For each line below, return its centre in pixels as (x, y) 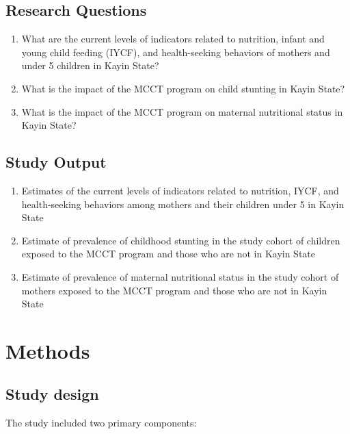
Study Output (56, 162)
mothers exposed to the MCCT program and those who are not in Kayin (174, 290)
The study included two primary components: (101, 423)
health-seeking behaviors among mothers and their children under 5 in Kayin (183, 204)
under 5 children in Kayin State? (90, 65)
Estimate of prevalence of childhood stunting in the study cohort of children (181, 240)
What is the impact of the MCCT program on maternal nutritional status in (182, 111)
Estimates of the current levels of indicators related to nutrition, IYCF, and (180, 190)
